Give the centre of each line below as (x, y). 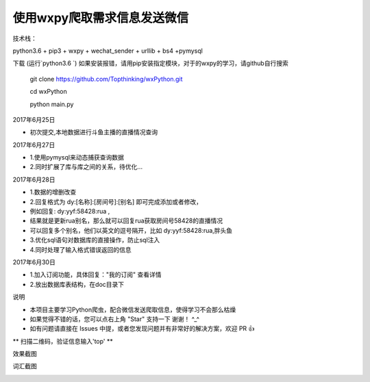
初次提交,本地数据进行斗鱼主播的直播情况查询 (94, 132)
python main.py (52, 104)
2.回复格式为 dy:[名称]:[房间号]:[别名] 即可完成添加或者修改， (116, 201)
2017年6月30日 (34, 262)
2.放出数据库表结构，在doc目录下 (77, 284)
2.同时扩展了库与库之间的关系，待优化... (86, 167)
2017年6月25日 (34, 119)
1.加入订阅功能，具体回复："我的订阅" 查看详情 (96, 275)
